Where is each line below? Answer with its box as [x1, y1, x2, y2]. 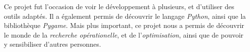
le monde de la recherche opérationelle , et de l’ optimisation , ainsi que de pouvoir [4, 29, 244, 39]
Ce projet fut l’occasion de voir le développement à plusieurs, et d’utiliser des [4, 1, 234, 11]
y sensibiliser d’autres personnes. [4, 39, 101, 49]
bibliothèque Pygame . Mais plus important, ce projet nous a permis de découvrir [4, 20, 245, 30]
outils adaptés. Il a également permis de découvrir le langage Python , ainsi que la [4, 11, 246, 21]
